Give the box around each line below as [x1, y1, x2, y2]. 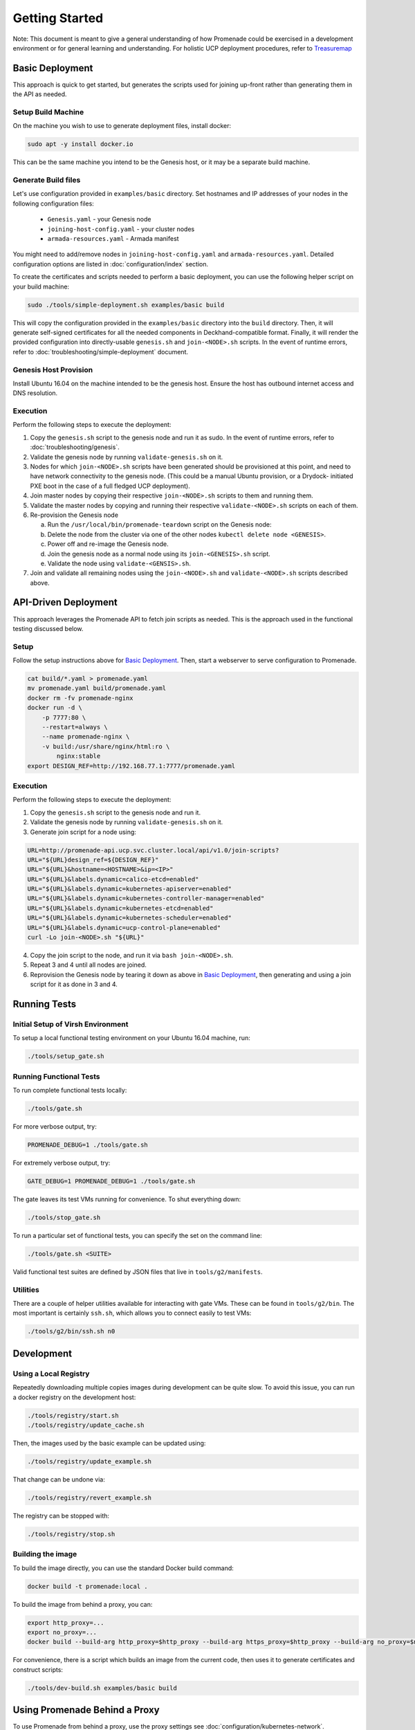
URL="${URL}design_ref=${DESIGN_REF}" [27, 855, 159, 864]
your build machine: [12, 282, 69, 291]
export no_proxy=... [27, 1628, 97, 1636]
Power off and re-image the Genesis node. [47, 540, 169, 548]
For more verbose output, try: [12, 1122, 97, 1131]
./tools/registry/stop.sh [27, 1530, 116, 1538]
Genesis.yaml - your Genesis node [47, 215, 151, 224]
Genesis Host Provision [12, 365, 93, 374]
